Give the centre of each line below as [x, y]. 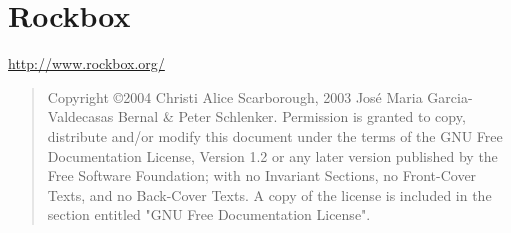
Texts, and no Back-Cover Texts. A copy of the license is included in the [269, 194]
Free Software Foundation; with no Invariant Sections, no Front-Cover [262, 175]
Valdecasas [80, 116]
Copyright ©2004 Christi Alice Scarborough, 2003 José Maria [235, 96]
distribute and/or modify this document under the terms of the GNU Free [275, 135]
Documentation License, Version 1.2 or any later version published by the [272, 155]
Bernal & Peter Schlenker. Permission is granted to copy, [291, 116]
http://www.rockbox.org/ [86, 63]
